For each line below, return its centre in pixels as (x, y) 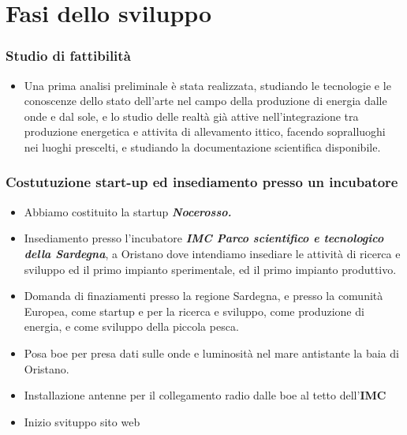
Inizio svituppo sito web (82, 421)
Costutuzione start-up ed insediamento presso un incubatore (202, 182)
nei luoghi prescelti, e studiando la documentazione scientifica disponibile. (202, 146)
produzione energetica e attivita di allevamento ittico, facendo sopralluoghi (205, 131)
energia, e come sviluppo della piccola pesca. (131, 326)
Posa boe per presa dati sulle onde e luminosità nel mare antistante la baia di (211, 352)
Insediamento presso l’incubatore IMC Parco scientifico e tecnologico (204, 238)
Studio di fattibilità (68, 56)
